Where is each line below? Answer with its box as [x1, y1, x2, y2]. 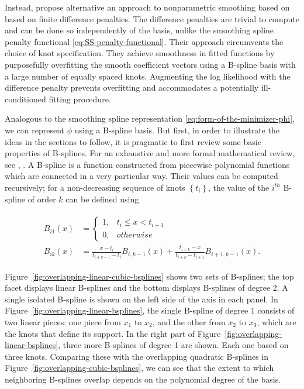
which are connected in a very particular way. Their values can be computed [5, 170, 278, 182]
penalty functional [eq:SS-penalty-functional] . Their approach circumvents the [5, 35, 284, 47]
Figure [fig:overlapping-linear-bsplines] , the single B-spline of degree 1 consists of [5, 304, 295, 316]
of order [27, 192, 56, 205]
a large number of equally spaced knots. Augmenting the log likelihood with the [5, 70, 291, 82]
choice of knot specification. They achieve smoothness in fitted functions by [5, 47, 275, 59]
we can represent [5, 123, 65, 136]
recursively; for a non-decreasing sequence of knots [5, 181, 185, 193]
